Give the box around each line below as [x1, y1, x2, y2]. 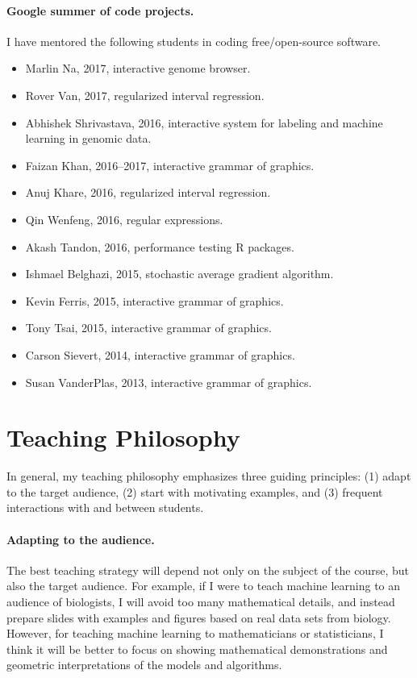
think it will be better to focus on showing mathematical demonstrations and [6, 640, 388, 657]
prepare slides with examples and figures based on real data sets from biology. [6, 609, 391, 626]
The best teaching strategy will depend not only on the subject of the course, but [6, 561, 409, 578]
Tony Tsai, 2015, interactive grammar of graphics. [25, 319, 272, 336]
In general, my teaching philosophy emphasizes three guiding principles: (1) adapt [6, 468, 411, 485]
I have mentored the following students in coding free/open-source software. [6, 32, 382, 49]
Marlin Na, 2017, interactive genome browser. [25, 60, 251, 77]
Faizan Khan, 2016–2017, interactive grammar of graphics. [25, 156, 315, 173]
